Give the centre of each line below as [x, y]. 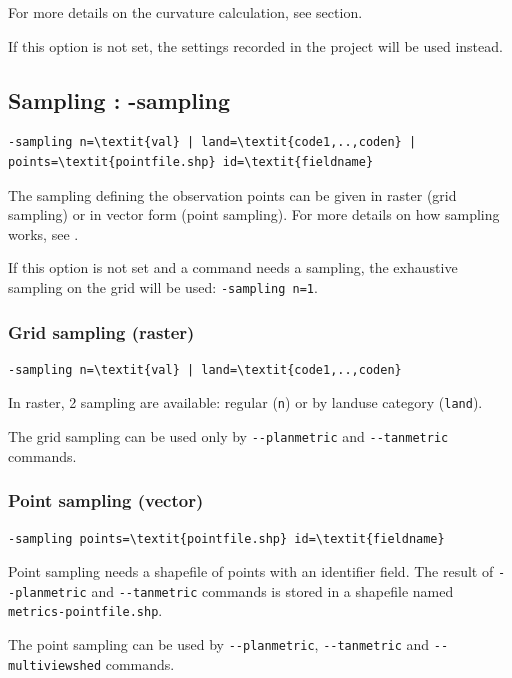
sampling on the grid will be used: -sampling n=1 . [163, 286]
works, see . [43, 233]
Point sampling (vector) [106, 500]
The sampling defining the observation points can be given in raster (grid [232, 194]
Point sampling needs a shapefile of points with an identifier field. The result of [251, 571]
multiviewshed [55, 665]
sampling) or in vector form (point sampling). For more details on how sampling [254, 214]
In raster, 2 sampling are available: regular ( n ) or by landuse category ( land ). [245, 402]
